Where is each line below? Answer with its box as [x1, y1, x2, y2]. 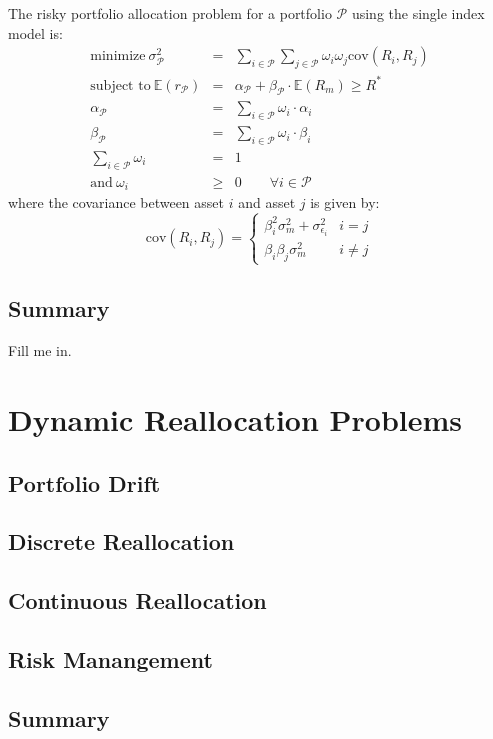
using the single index [351, 3, 485, 23]
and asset [238, 192, 296, 213]
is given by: [310, 192, 380, 213]
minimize [90, 49, 146, 64]
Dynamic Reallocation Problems [8, 398, 463, 439]
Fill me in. [8, 340, 72, 361]
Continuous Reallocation [8, 585, 267, 616]
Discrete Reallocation [8, 526, 235, 557]
